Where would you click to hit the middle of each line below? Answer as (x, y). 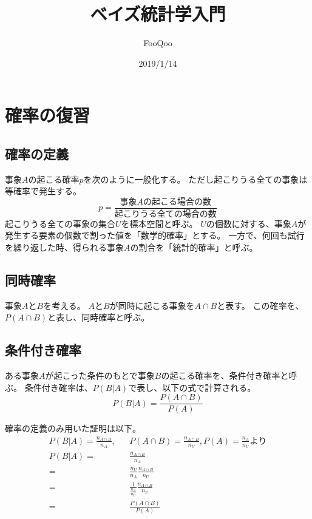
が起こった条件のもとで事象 (100, 375)
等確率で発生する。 (43, 191)
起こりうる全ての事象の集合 (60, 223)
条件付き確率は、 (59, 387)
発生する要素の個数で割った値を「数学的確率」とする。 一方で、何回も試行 (155, 235)
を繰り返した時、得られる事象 (64, 247)
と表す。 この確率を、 (260, 305)
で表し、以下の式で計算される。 (192, 387)
